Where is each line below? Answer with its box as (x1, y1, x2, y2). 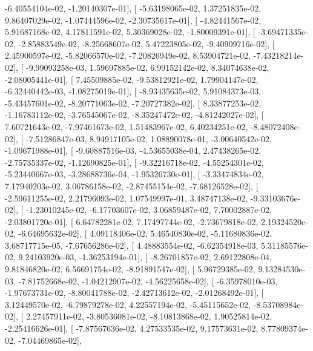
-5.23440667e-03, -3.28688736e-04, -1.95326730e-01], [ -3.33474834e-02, (5, 168, 264, 180)
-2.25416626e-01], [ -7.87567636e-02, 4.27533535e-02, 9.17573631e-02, (5, 322, 259, 335)
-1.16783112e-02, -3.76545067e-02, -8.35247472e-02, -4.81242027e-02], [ (5, 108, 264, 121)
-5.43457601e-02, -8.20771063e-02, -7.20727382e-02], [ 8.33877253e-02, (5, 96, 262, 109)
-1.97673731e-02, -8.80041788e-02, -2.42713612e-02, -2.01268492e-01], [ (5, 286, 264, 299)
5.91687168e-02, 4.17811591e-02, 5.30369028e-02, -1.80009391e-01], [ (5, 25, 255, 38)
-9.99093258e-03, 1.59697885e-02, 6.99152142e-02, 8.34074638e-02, (25, 61, 269, 73)
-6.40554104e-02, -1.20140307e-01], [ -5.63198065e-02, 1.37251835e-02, (5, 2, 262, 14)
